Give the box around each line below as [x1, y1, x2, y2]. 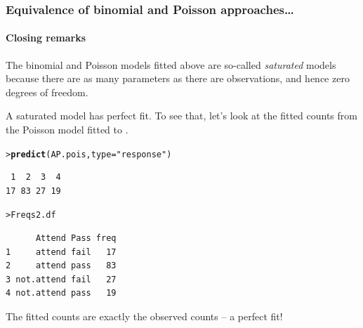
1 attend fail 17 [6, 247, 117, 257]
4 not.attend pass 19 [6, 288, 117, 299]
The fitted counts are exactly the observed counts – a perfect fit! [6, 309, 283, 324]
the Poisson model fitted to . [6, 122, 128, 137]
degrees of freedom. [6, 84, 88, 99]
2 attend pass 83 [6, 261, 117, 271]
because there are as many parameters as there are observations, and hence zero [6, 71, 350, 86]
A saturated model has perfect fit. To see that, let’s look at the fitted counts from [6, 108, 357, 123]
